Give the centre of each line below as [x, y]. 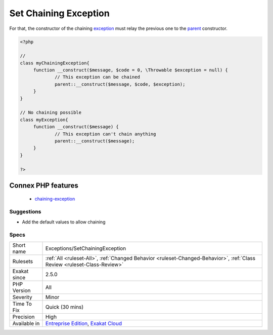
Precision [24, 317]
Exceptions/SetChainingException [86, 248]
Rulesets [22, 261]
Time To [22, 304]
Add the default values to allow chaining [64, 222]
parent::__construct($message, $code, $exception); [120, 84]
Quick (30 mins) [65, 307]
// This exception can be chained [97, 77]
